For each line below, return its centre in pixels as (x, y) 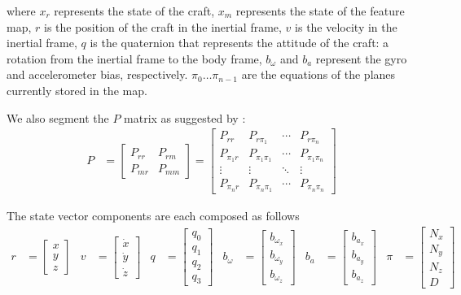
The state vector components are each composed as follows (153, 215)
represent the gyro (361, 58)
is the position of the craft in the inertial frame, (162, 26)
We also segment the (58, 117)
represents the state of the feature (320, 11)
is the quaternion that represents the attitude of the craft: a (239, 43)
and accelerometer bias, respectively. (97, 74)
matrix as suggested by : (185, 117)
